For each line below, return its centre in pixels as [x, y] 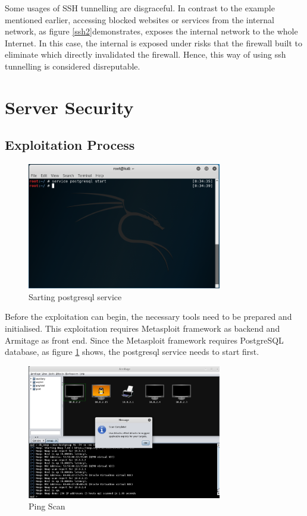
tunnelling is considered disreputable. [73, 66]
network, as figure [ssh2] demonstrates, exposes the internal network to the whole [151, 31]
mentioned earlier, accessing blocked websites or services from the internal [140, 19]
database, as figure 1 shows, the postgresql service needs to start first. [132, 352]
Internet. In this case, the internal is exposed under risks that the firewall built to [153, 43]
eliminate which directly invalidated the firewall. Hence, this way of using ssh [145, 54]
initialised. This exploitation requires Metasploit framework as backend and [142, 328]
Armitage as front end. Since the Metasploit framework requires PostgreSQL [144, 340]
